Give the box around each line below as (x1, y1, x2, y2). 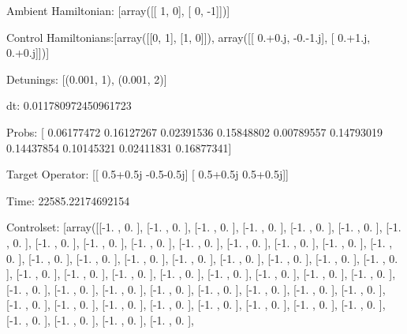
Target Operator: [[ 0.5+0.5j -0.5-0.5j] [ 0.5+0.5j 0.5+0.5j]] (6, 166, 289, 182)
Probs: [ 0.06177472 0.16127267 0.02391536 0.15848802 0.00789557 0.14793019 (6, 123, 383, 140)
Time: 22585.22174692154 (6, 192, 130, 208)
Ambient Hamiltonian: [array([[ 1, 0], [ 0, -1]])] (6, 2, 230, 18)
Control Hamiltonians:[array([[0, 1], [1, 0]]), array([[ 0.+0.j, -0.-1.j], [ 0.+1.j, (6, 28, 371, 45)
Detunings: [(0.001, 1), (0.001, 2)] (6, 70, 167, 87)
